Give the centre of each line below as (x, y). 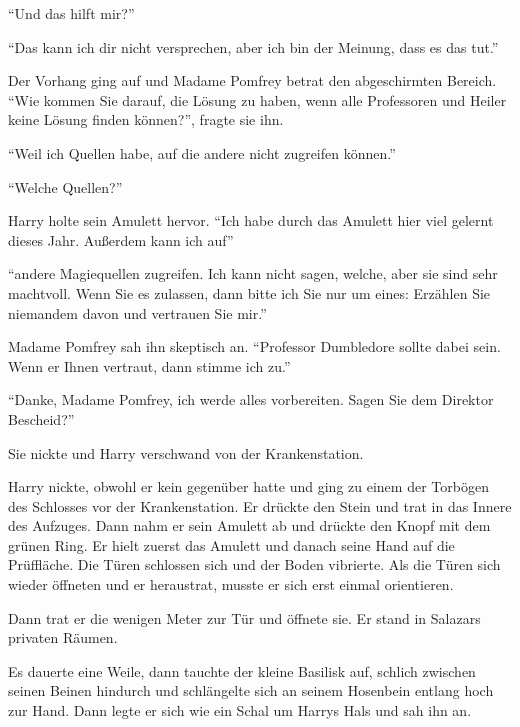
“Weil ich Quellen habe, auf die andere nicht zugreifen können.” (202, 152)
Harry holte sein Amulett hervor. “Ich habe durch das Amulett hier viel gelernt (251, 220)
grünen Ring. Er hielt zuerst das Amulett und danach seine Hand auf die (231, 544)
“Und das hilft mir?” (71, 13)
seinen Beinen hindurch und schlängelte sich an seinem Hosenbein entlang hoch (251, 690)
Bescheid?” (41, 418)
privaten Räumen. (63, 637)
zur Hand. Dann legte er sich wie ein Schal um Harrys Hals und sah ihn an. (240, 710)
